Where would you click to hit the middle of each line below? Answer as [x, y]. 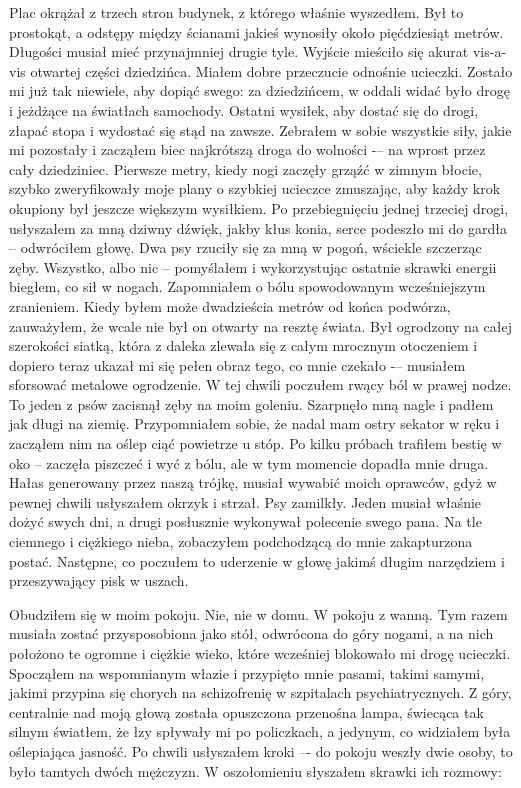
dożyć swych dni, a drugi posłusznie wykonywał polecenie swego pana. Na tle [245, 521]
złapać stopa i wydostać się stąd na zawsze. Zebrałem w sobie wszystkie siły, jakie [260, 129]
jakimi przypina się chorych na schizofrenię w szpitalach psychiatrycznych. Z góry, [260, 692]
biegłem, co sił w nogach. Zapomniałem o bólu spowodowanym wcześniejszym [247, 286]
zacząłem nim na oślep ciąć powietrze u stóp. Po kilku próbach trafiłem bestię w [255, 443]
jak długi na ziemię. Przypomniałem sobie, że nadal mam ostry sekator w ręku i [254, 423]
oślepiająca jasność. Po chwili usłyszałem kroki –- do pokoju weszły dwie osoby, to [261, 750]
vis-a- [489, 51]
